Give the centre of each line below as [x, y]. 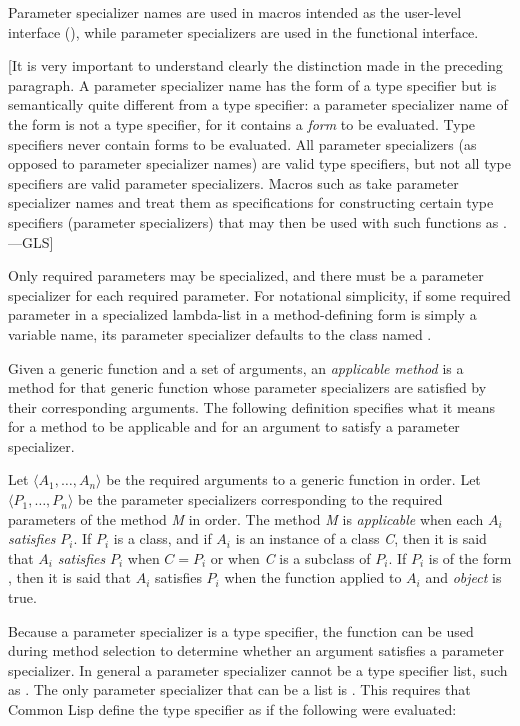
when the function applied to [313, 577]
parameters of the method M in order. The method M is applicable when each [246, 518]
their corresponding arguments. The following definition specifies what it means [252, 406]
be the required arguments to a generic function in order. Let [293, 479]
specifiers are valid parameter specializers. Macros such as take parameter [233, 182]
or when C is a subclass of [290, 557]
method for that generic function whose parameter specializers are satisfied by [247, 387]
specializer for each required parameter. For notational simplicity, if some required [259, 294]
